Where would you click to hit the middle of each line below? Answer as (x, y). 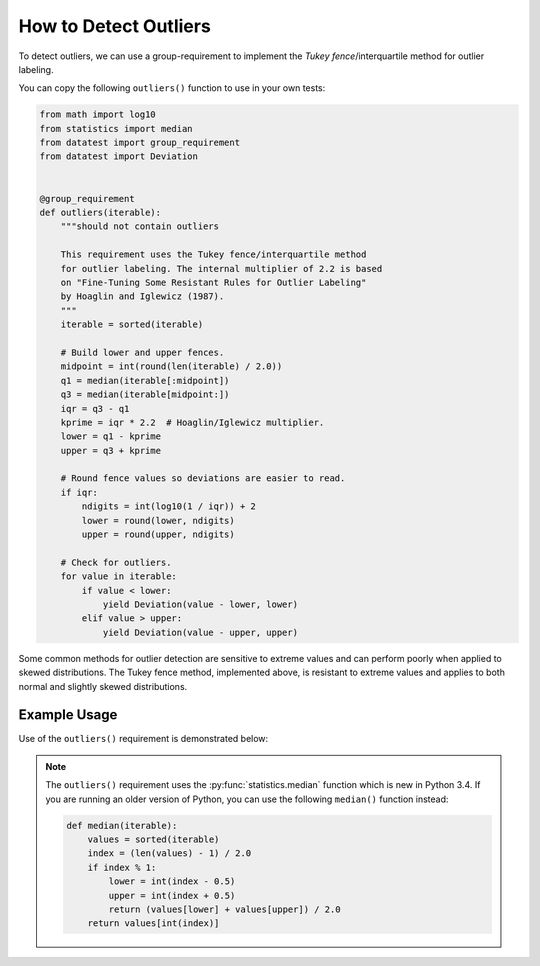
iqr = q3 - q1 (95, 408)
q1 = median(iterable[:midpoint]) (145, 380)
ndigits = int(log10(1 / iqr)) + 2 (169, 506)
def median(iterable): (122, 825)
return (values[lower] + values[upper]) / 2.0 (224, 909)
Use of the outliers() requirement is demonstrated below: (143, 739)
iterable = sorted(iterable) (132, 324)
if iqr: (79, 492)
